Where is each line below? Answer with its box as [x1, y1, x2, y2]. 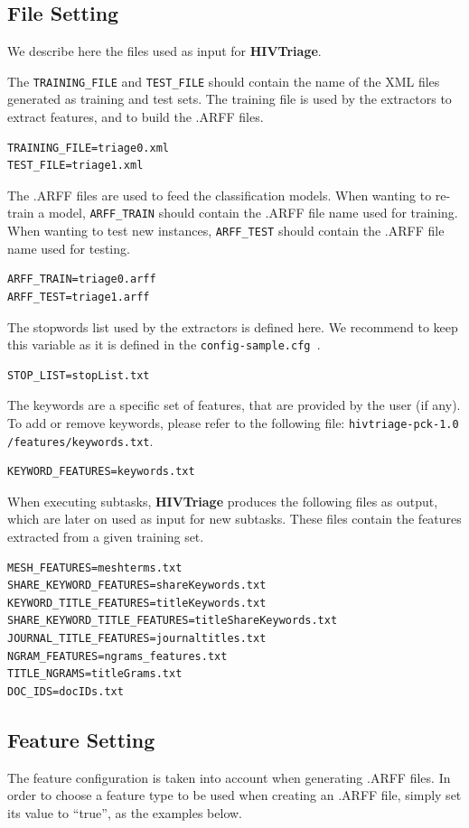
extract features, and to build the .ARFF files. [7, 107, 264, 126]
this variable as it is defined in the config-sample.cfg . [7, 335, 321, 354]
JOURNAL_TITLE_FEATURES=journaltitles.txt [7, 632, 267, 646]
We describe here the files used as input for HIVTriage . [7, 42, 322, 60]
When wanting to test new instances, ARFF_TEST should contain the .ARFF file [7, 221, 445, 240]
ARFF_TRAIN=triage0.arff [7, 273, 156, 286]
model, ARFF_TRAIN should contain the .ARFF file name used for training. [48, 203, 458, 222]
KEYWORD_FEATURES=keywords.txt [7, 465, 195, 479]
